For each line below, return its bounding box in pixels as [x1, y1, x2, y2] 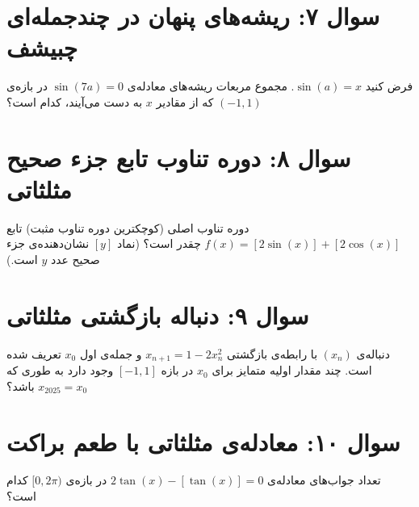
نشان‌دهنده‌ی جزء [6, 235, 90, 252]
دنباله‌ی [356, 345, 390, 362]
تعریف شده [6, 345, 61, 362]
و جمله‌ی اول [79, 345, 142, 362]
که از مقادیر [156, 93, 214, 110]
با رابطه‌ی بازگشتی [227, 345, 318, 362]
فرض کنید [365, 78, 413, 94]
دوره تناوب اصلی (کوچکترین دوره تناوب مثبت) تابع [6, 219, 249, 236]
